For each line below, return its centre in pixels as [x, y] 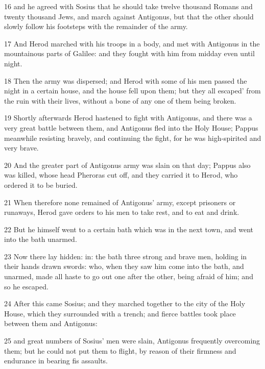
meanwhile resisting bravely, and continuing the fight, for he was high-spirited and [133, 138]
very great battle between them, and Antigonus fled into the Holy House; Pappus [131, 127]
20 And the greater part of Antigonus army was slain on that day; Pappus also [127, 165]
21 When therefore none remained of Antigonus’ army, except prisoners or [120, 202]
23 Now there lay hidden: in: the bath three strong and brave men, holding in [126, 256]
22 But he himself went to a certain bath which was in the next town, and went [129, 229]
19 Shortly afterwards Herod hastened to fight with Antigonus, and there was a [128, 118]
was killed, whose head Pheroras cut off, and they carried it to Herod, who [121, 175]
